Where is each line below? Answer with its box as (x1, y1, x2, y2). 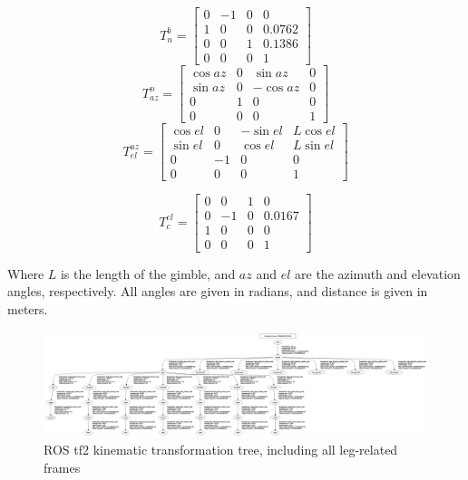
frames (44, 458, 81, 477)
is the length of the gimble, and (60, 264, 236, 283)
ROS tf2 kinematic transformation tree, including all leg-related (44, 440, 398, 459)
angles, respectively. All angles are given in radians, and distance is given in (7, 282, 428, 301)
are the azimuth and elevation (295, 264, 461, 283)
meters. (7, 299, 48, 318)
